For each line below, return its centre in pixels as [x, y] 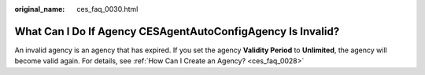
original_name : [40, 9]
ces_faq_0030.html [107, 9]
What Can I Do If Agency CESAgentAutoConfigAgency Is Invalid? [177, 31]
